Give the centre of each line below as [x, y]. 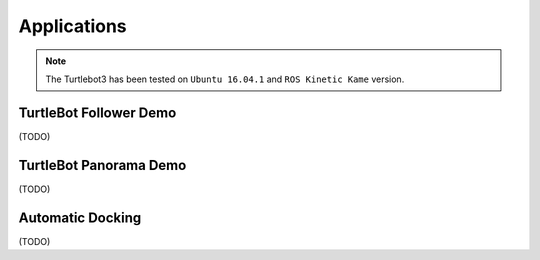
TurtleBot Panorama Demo [102, 165]
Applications [72, 26]
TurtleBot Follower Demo [97, 112]
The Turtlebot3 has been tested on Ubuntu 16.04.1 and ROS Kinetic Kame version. [225, 79]
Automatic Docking [80, 217]
